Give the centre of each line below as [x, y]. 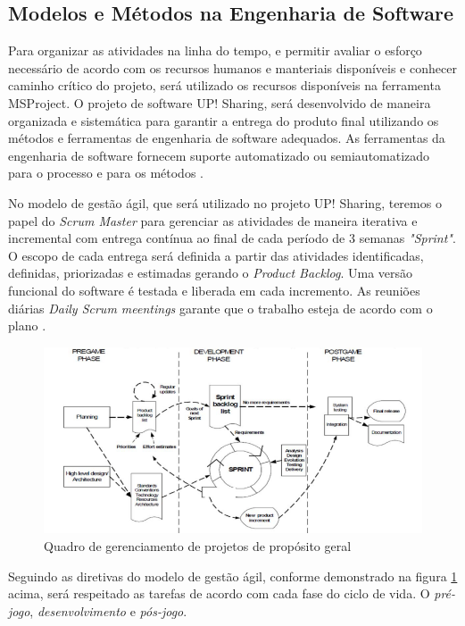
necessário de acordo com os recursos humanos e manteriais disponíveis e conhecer [232, 67]
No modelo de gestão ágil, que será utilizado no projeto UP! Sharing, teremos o [225, 202]
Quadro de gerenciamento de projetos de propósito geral [198, 545]
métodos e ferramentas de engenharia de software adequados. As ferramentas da [227, 138]
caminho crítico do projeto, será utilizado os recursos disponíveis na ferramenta [224, 85]
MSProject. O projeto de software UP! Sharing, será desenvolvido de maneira [220, 102]
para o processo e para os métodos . [106, 173]
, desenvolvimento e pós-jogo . [108, 610]
